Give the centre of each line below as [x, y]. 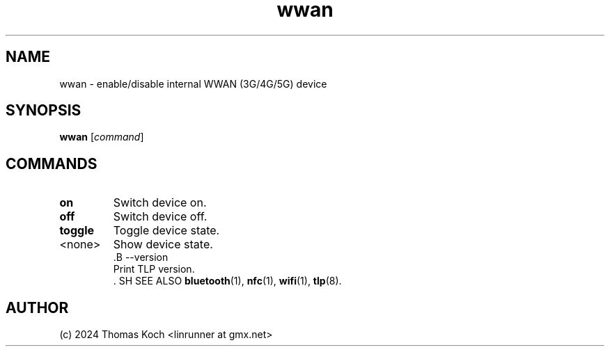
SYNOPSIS [44, 111]
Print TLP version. [154, 269]
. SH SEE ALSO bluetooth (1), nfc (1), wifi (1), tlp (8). [227, 281]
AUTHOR [37, 307]
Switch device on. [160, 203]
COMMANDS [52, 163]
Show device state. [163, 245]
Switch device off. [160, 217]
